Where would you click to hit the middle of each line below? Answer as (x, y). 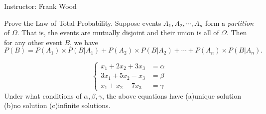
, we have (84, 42)
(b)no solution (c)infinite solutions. (57, 105)
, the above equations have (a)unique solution (172, 95)
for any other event (33, 42)
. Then (237, 32)
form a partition (229, 23)
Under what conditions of (43, 95)
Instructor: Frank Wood (40, 6)
